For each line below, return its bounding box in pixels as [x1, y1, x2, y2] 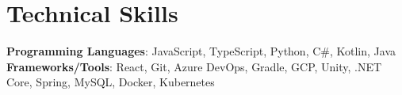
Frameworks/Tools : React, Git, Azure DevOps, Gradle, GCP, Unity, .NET [6, 58, 382, 74]
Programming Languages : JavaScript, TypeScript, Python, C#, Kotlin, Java [6, 43, 396, 59]
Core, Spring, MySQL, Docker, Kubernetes [6, 74, 215, 90]
